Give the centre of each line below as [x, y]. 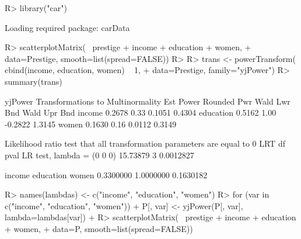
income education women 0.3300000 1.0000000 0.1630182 [106, 174]
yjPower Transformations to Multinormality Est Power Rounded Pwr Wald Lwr [148, 101]
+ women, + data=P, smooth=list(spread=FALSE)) [99, 228]
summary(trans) [34, 81]
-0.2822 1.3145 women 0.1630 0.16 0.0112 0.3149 [91, 124]
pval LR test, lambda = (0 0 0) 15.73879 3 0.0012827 [99, 155]
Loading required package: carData [67, 27]
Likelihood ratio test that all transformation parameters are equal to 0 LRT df [145, 143]
